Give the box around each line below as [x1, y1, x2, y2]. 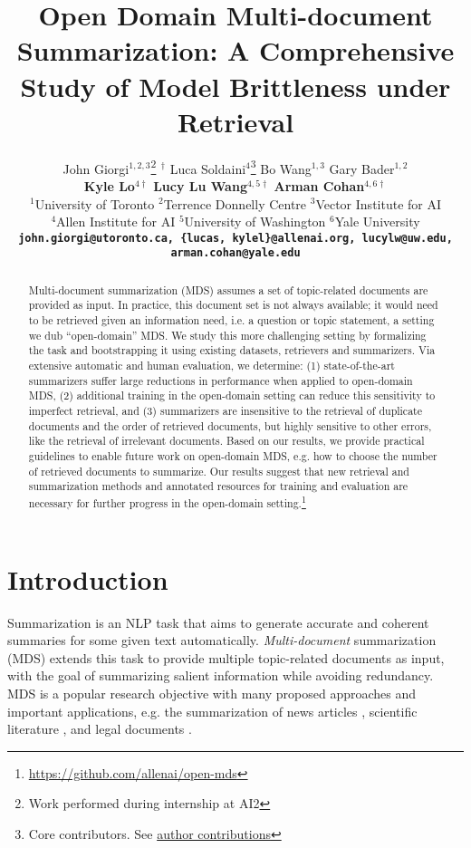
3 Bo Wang [250, 156, 312, 178]
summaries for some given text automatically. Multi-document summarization [7, 631, 437, 650]
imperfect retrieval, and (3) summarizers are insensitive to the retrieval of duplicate [28, 403, 422, 419]
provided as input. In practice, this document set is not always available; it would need [28, 297, 438, 313]
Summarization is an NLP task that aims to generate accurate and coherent [7, 612, 429, 631]
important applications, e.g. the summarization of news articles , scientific [7, 701, 418, 720]
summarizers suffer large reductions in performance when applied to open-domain [28, 372, 413, 388]
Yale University [334, 212, 420, 231]
